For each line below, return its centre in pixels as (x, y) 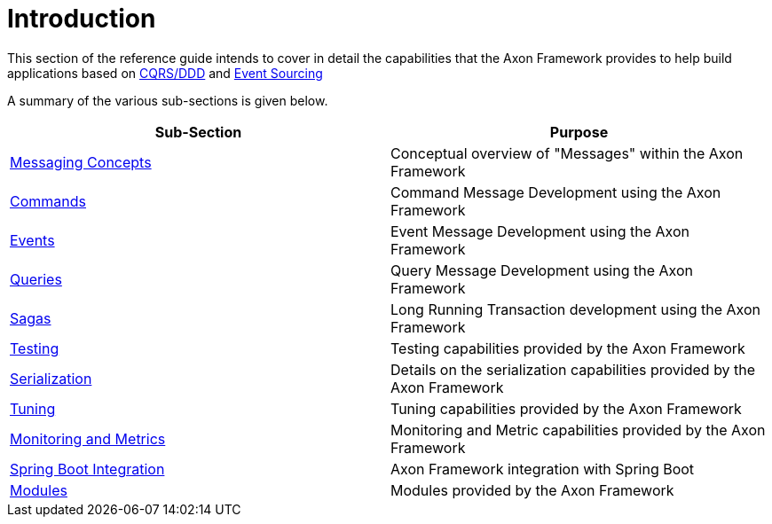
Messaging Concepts (81, 162)
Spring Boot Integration (87, 469)
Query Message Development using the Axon (542, 270)
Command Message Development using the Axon (556, 192)
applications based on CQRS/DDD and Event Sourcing (165, 73)
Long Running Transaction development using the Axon (575, 309)
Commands (48, 201)
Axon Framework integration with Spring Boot (543, 469)
